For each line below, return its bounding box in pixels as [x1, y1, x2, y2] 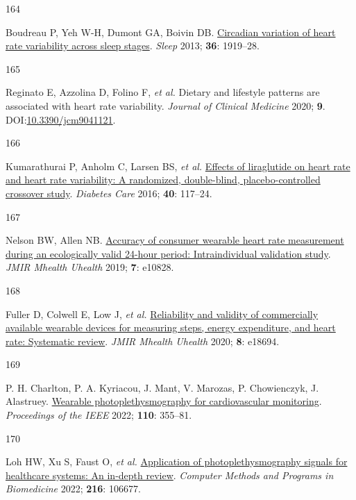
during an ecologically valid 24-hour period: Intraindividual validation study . [6, 246, 331, 260]
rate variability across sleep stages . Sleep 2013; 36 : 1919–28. [6, 38, 260, 53]
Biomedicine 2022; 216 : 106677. [6, 481, 141, 496]
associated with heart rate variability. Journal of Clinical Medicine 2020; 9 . [6, 98, 325, 112]
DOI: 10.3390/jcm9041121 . [6, 112, 116, 126]
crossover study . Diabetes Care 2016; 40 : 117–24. [6, 185, 212, 200]
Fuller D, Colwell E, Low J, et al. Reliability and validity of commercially [6, 306, 319, 321]
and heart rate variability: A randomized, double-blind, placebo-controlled [6, 172, 321, 187]
